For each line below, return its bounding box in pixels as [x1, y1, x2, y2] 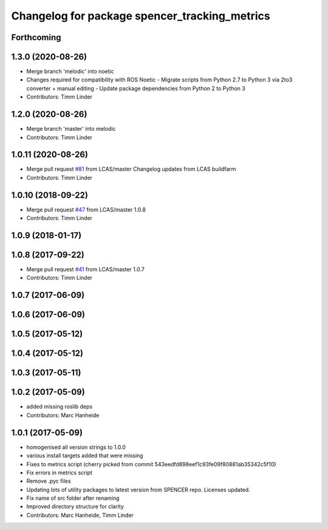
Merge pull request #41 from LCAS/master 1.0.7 [26, 266, 145, 273]
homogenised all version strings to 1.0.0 [26, 443, 126, 451]
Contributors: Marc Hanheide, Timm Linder [26, 511, 134, 519]
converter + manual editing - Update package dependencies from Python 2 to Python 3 [26, 85, 245, 92]
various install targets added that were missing [26, 452, 143, 459]
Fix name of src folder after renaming [26, 494, 120, 502]
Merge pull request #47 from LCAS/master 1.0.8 [26, 206, 146, 213]
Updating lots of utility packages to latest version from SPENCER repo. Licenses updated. [26, 486, 250, 493]
